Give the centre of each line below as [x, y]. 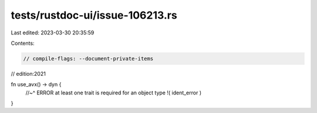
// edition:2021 [28, 73]
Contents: [23, 43]
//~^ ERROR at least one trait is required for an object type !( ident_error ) [114, 93]
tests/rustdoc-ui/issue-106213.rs [94, 15]
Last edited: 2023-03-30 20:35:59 [53, 33]
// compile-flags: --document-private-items [88, 59]
